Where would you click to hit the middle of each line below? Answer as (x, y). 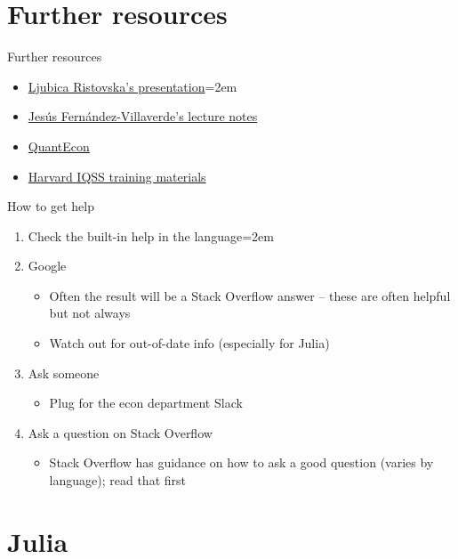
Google (47, 266)
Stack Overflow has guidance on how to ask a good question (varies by (241, 462)
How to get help (51, 206)
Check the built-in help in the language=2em (151, 235)
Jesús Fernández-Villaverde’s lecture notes (143, 116)
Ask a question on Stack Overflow (120, 432)
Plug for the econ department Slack (146, 403)
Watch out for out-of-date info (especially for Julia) (189, 343)
